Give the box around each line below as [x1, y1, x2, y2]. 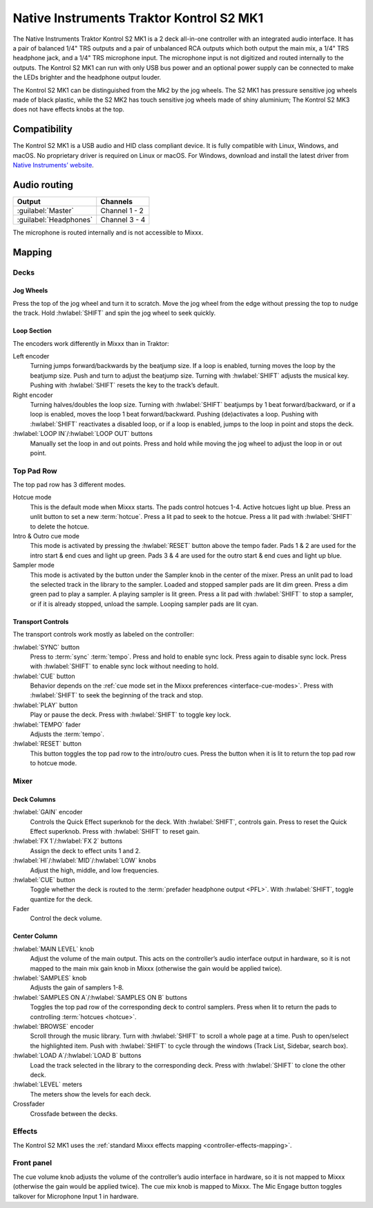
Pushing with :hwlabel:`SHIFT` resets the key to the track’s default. [30, 381, 219, 390]
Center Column [12, 932, 58, 940]
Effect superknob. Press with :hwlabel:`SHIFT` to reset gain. [30, 827, 200, 835]
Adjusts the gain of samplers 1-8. [30, 983, 124, 992]
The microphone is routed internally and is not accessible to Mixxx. [12, 228, 204, 237]
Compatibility [12, 123, 73, 135]
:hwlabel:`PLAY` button [12, 701, 78, 709]
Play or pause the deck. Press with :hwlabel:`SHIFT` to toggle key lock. [30, 711, 231, 719]
